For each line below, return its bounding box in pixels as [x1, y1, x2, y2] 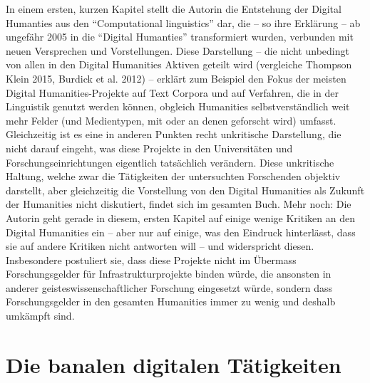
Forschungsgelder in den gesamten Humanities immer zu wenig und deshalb [6, 294, 336, 309]
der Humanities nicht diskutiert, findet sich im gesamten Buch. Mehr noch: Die [6, 196, 351, 211]
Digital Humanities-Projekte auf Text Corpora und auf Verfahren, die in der [6, 85, 339, 100]
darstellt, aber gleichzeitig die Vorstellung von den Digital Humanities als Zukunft [6, 182, 365, 197]
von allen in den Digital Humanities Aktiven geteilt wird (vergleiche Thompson [6, 57, 352, 72]
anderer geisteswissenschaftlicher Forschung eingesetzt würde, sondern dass [6, 280, 333, 295]
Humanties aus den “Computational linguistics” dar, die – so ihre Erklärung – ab [6, 15, 361, 30]
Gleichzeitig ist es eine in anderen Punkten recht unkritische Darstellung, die [6, 127, 341, 142]
